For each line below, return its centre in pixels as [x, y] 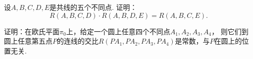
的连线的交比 [78, 41]
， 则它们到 [230, 31]
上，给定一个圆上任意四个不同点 [118, 31]
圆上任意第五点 [28, 41]
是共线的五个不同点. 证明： [93, 7]
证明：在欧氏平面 [32, 31]
